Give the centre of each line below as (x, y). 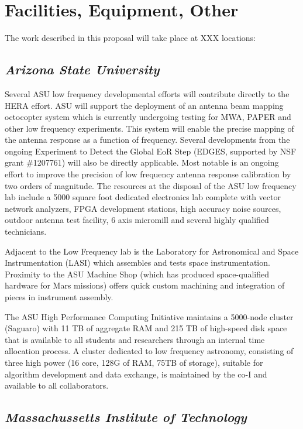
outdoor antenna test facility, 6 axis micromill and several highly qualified (137, 220)
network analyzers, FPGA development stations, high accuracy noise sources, (143, 208)
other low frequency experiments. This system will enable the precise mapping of (149, 128)
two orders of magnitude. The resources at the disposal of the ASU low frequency (151, 185)
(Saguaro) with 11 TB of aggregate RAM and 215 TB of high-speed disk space (146, 328)
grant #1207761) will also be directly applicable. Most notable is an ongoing (142, 162)
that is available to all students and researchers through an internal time (135, 339)
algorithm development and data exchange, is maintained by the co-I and (136, 374)
